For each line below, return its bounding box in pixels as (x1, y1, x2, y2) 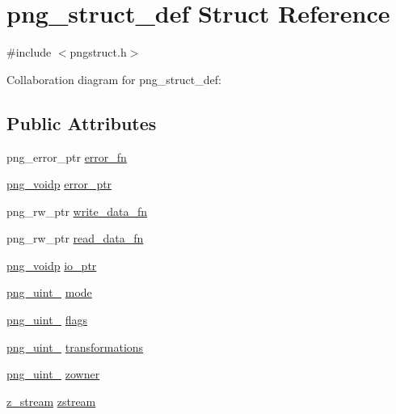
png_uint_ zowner (6, 365, 100, 382)
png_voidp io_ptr (6, 256, 97, 273)
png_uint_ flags (6, 311, 88, 328)
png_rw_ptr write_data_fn (6, 202, 147, 219)
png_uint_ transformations (6, 338, 144, 355)
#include (6, 44, 52, 61)
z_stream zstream (6, 392, 96, 409)
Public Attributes (6, 110, 157, 135)
